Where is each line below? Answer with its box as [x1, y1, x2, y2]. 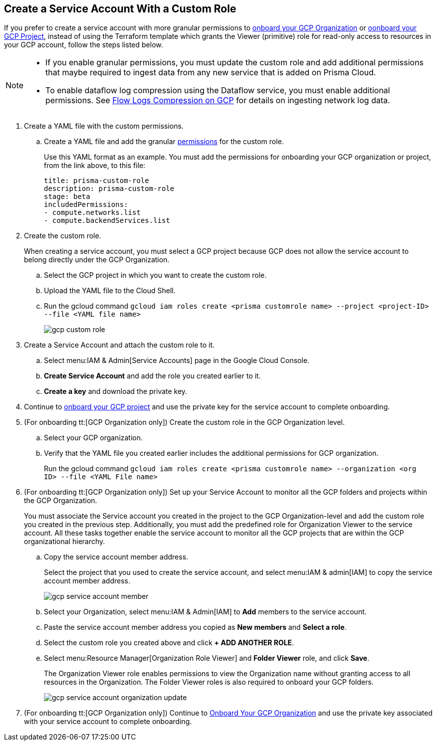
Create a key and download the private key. [44, 387, 188, 396]
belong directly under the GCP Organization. [24, 255, 170, 264]
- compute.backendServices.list [44, 216, 170, 225]
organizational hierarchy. [24, 537, 105, 546]
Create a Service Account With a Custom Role [4, 2, 236, 15]
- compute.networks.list [44, 208, 141, 217]
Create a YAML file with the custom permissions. [24, 122, 184, 131]
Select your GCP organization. [44, 433, 143, 442]
